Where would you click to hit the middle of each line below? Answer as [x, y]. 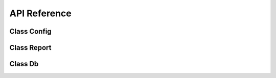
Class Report [30, 48]
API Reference [40, 13]
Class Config [30, 31]
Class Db [24, 64]
